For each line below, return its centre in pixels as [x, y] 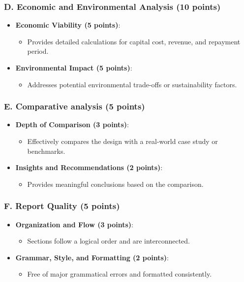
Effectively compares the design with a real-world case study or [122, 141]
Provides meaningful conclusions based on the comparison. [115, 184]
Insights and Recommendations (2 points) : [89, 167]
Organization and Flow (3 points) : [75, 224]
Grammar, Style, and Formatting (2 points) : [92, 257]
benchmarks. [46, 151]
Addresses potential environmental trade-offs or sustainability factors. [132, 84]
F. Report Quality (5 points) [62, 206]
